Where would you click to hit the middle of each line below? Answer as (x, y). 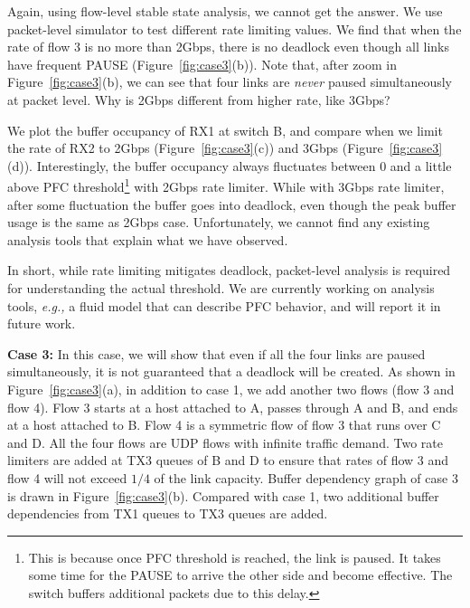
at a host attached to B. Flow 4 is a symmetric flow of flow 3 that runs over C (224, 425)
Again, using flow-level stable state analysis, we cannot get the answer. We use (225, 11)
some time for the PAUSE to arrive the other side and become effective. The (240, 575)
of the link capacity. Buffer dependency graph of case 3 (306, 477)
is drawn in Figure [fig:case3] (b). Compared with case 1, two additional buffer (223, 495)
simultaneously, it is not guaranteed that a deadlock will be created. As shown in (231, 371)
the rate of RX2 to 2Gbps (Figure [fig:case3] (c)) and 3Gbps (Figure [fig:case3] (225, 148)
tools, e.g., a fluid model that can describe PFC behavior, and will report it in (224, 305)
